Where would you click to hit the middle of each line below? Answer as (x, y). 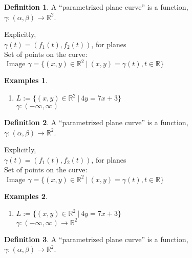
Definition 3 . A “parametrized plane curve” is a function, (96, 239)
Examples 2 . (26, 196)
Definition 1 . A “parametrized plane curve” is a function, (96, 7)
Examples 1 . (26, 80)
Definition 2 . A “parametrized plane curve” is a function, (96, 122)
